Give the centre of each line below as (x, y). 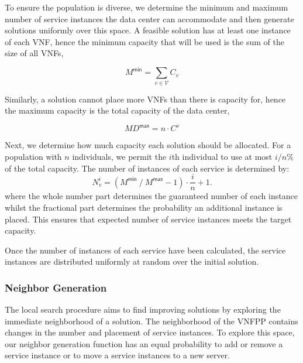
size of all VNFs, (34, 53)
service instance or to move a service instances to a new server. (118, 355)
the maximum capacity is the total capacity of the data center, (117, 110)
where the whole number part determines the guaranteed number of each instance (151, 196)
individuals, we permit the (119, 157)
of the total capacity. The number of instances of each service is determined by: (147, 168)
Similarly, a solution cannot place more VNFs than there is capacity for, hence (145, 99)
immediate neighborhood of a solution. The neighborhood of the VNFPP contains (151, 321)
